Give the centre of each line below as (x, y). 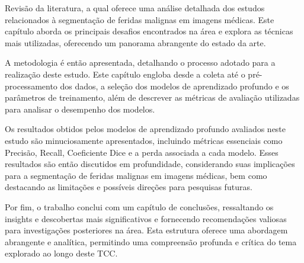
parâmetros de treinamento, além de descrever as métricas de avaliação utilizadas (152, 97)
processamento (31, 86)
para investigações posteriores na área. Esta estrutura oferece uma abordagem (146, 230)
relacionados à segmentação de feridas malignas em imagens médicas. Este (140, 19)
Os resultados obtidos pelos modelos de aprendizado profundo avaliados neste (145, 129)
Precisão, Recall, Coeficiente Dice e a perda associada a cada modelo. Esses (142, 152)
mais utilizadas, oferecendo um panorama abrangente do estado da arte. (135, 42)
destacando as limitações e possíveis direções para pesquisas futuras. (129, 187)
